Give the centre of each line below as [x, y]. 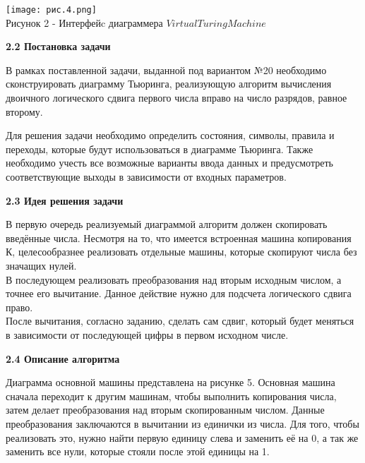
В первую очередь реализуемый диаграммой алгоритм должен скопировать [167, 224]
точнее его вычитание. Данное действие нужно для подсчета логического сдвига [179, 293]
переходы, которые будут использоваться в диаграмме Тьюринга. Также [160, 149]
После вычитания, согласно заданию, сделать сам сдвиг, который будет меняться [180, 321]
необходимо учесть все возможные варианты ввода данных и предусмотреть [169, 163]
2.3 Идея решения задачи [65, 200]
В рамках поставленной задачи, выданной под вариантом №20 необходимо [166, 70]
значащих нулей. [41, 265]
